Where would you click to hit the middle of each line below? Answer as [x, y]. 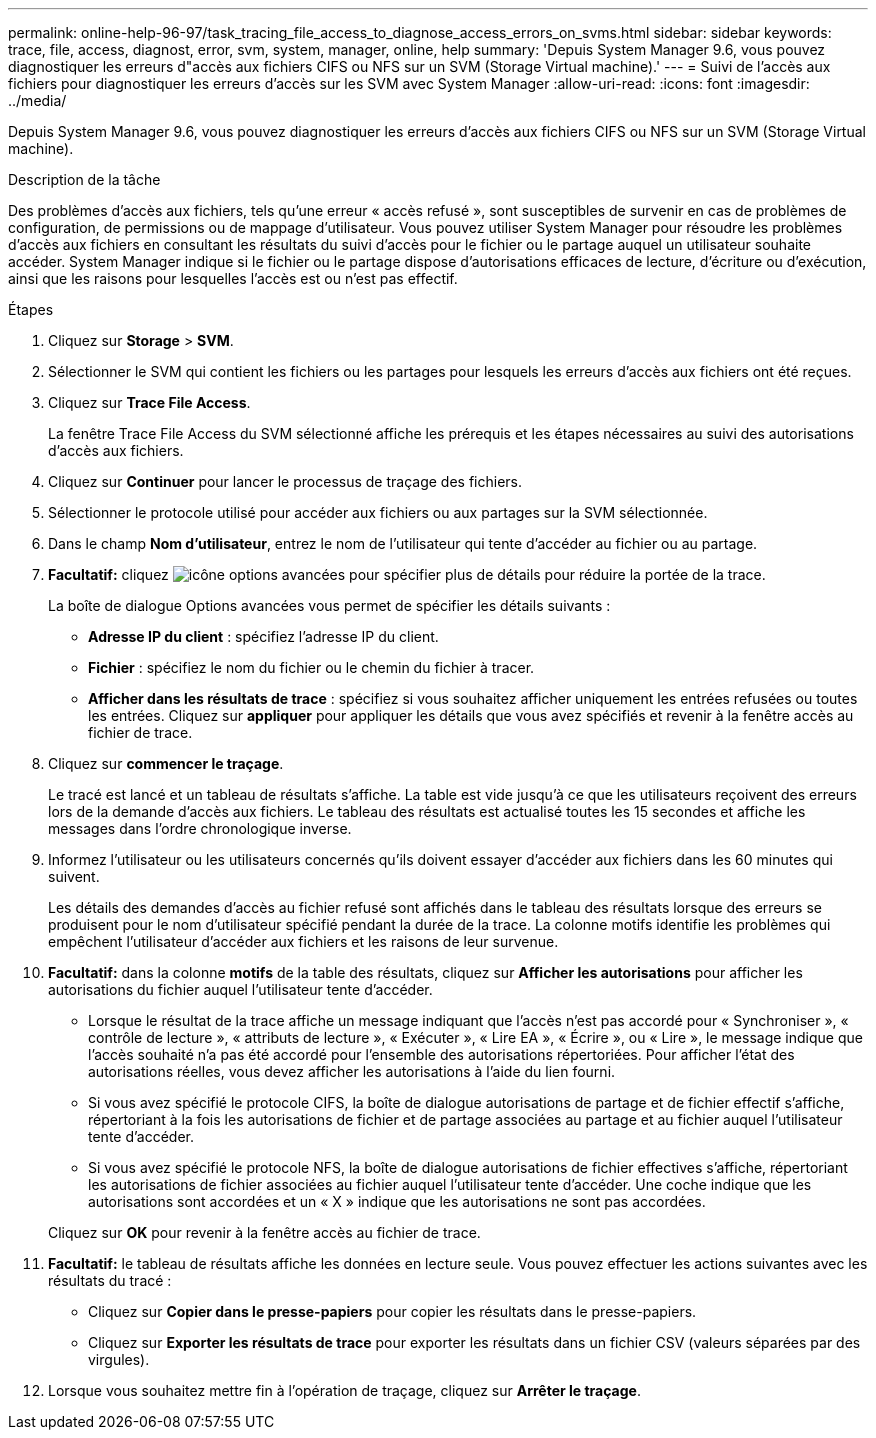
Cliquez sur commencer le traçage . [166, 763]
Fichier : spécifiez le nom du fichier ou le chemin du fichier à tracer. [311, 667]
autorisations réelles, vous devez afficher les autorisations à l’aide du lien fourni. [352, 1071]
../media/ [37, 100]
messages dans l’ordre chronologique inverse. [200, 828]
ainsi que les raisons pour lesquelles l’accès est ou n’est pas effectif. [233, 278]
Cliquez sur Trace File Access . [149, 402]
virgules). [119, 1359]
